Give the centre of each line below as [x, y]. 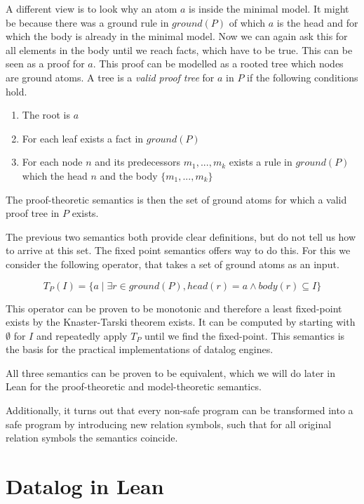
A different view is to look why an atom [92, 8]
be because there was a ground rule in [87, 22]
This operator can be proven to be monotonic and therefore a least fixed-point [174, 308]
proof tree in [33, 213]
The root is [46, 115]
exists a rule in [261, 162]
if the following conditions [303, 77]
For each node [52, 162]
